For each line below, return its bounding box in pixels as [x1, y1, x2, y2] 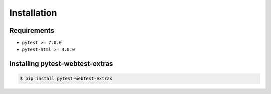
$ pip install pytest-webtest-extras [20, 76, 113, 82]
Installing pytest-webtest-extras [9, 60, 113, 68]
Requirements [9, 26, 55, 35]
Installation [9, 7, 57, 18]
